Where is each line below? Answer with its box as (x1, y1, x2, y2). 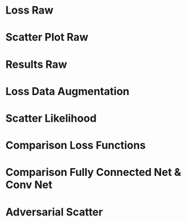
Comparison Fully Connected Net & (5, 166, 182, 179)
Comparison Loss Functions (5, 139, 146, 152)
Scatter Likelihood (5, 112, 97, 125)
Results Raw (5, 57, 67, 71)
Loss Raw (5, 4, 54, 17)
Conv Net (5, 178, 53, 192)
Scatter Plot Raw (5, 31, 89, 44)
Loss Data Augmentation (5, 84, 130, 98)
